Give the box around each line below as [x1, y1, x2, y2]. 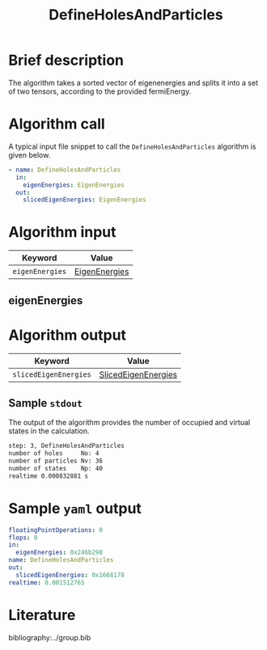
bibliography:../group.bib [8, 632, 91, 642]
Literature [8, 606, 76, 624]
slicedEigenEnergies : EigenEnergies [23, 196, 147, 204]
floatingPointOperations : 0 [8, 525, 104, 534]
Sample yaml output [8, 499, 142, 517]
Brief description [8, 51, 124, 70]
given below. [8, 150, 51, 159]
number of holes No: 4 [8, 450, 100, 458]
